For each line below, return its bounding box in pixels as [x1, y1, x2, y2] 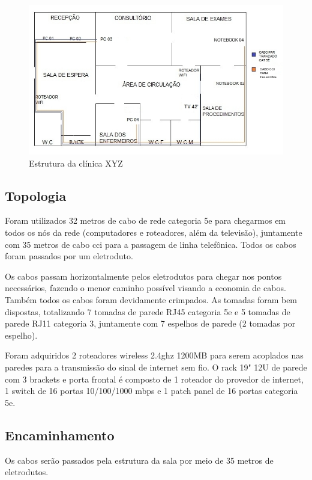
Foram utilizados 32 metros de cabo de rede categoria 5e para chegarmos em [5, 214, 286, 227]
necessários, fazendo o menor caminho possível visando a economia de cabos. [5, 282, 286, 294]
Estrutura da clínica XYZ [29, 156, 123, 169]
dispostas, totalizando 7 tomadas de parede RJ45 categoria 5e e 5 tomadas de [5, 305, 290, 318]
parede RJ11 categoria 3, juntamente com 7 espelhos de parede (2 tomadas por [5, 317, 296, 330]
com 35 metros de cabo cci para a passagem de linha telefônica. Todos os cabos [5, 238, 296, 250]
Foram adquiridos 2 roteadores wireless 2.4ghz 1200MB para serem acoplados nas [5, 349, 304, 362]
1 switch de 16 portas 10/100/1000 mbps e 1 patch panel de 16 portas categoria [5, 384, 298, 397]
